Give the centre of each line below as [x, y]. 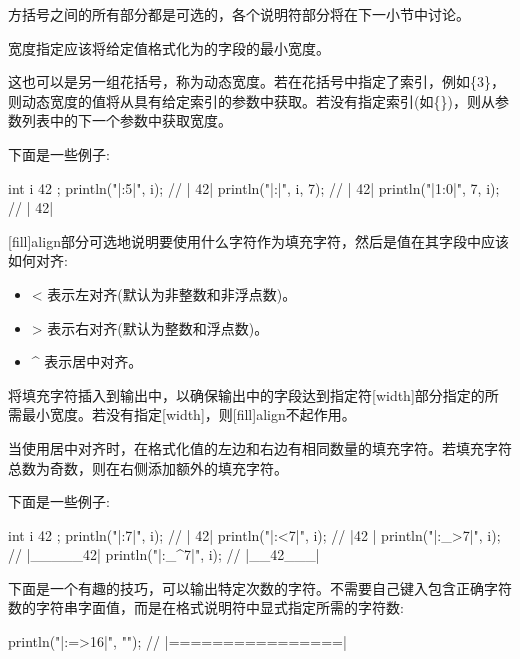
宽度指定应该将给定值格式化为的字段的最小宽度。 [169, 47]
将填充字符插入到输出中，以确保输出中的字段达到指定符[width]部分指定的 [246, 394]
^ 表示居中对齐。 [87, 361]
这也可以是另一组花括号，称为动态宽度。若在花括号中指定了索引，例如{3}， [256, 81]
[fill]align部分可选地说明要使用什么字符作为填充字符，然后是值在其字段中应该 [258, 240]
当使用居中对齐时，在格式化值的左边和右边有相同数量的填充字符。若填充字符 [260, 447]
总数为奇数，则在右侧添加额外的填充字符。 [148, 467]
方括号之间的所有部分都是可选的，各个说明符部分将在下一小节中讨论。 [239, 14]
